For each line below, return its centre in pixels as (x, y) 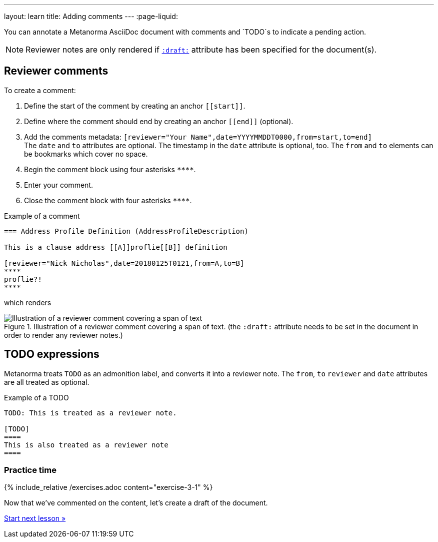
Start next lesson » (35, 518)
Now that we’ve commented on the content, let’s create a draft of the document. (136, 503)
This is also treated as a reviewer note (86, 445)
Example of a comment (42, 216)
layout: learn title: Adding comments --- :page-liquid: (91, 16)
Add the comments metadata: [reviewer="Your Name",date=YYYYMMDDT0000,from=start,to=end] (198, 137)
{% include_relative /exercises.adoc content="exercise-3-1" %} (108, 487)
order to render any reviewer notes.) (63, 335)
